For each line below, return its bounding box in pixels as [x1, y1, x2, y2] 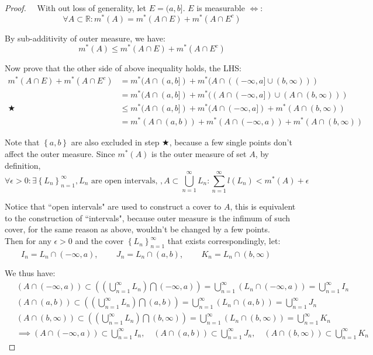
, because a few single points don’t [169, 136, 292, 148]
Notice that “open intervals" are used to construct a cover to [5, 200, 222, 213]
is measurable [196, 2, 245, 13]
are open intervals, [91, 176, 158, 185]
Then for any [5, 235, 51, 247]
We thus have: [5, 267, 56, 279]
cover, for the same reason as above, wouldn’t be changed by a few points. [5, 223, 270, 235]
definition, [5, 159, 41, 171]
